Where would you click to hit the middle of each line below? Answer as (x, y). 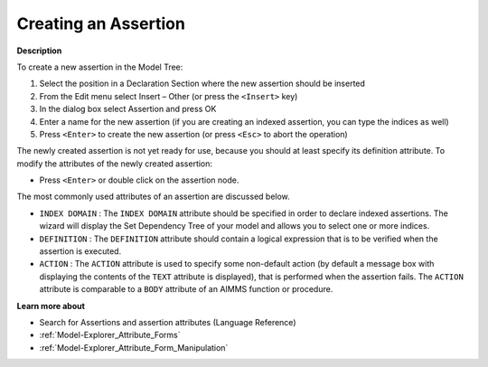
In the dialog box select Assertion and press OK (128, 109)
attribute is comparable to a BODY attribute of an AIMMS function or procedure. (186, 289)
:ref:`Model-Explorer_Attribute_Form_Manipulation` (134, 347)
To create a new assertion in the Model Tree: (100, 67)
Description (39, 51)
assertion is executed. (80, 251)
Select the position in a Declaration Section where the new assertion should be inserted (202, 84)
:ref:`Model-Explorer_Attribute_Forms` (110, 335)
